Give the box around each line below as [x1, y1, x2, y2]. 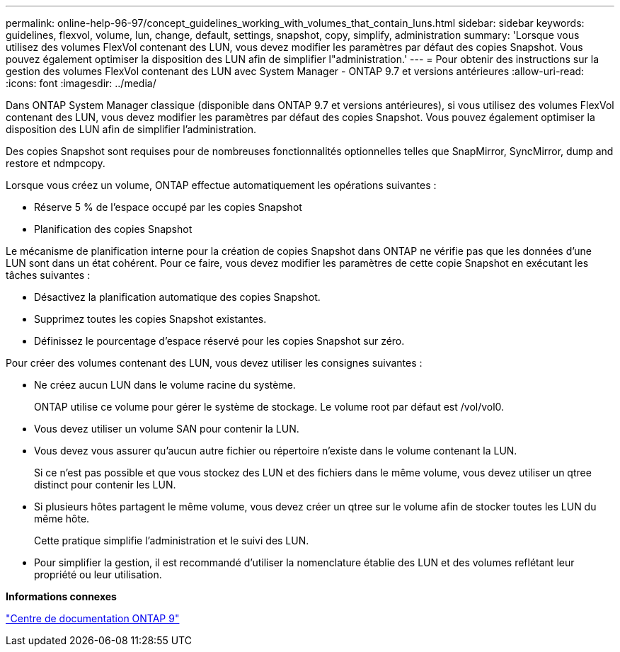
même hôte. [34, 513, 90, 525]
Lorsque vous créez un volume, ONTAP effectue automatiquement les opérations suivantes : [6, 179, 437, 191]
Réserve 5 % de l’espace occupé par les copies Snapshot [34, 201, 302, 213]
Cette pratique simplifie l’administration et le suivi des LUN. [34, 534, 309, 547]
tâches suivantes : [6, 269, 91, 281]
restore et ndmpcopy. [6, 157, 105, 169]
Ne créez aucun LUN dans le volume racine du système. [34, 379, 296, 391]
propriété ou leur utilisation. [34, 568, 162, 580]
